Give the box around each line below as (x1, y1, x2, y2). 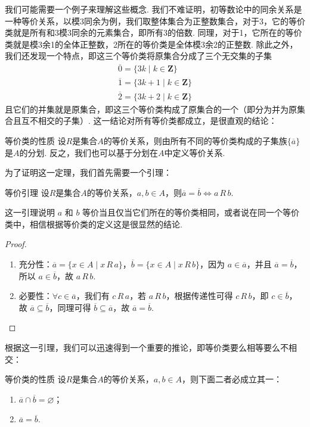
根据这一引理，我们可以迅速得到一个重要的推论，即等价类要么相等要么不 (5, 341, 289, 354)
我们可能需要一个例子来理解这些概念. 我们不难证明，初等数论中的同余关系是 (5, 3, 302, 15)
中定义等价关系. (164, 146, 225, 158)
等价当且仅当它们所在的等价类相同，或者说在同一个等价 (82, 206, 300, 219)
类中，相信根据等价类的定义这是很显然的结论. (5, 217, 182, 230)
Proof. (5, 238, 27, 250)
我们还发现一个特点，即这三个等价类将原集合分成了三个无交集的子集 (5, 49, 272, 62)
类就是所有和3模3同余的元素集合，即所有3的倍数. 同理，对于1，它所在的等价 (5, 26, 302, 39)
